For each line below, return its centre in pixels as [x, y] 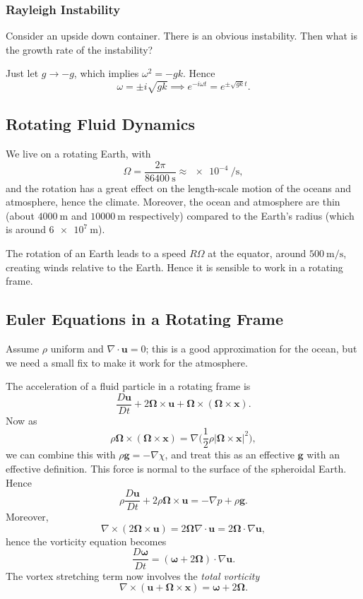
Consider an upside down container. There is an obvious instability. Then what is [181, 36]
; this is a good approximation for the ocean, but [251, 348]
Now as [22, 420]
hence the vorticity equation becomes [86, 541]
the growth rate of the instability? [79, 49]
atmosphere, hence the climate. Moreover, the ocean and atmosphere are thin [173, 202]
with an [323, 455]
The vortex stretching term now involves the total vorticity [133, 575]
